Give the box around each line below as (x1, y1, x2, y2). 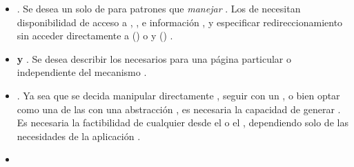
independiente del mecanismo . (17, 65, 147, 79)
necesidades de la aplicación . (17, 128, 141, 143)
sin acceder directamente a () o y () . (17, 28, 173, 43)
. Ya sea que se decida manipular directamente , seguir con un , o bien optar (17, 88, 340, 102)
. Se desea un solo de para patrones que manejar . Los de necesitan (17, 1, 301, 15)
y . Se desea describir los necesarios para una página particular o (17, 51, 292, 66)
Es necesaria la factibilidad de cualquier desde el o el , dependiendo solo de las (17, 115, 348, 130)
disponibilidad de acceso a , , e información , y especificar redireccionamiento (17, 14, 343, 29)
